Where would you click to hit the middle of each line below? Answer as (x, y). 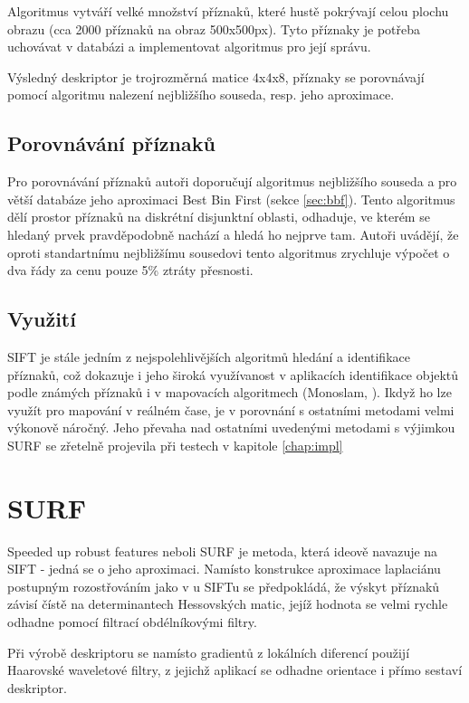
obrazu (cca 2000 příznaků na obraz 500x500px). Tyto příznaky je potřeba (214, 28)
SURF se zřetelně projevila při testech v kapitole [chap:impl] (175, 445)
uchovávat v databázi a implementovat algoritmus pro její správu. (189, 47)
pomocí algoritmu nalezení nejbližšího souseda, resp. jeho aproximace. (201, 95)
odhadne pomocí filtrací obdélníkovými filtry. (132, 622)
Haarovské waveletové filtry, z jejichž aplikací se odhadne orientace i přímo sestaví (235, 670)
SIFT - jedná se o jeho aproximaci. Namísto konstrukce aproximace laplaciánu (224, 569)
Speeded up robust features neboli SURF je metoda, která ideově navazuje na (223, 551)
